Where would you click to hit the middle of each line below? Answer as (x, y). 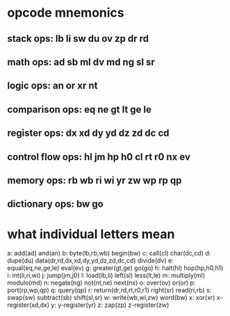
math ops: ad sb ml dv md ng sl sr (81, 62)
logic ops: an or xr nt (52, 86)
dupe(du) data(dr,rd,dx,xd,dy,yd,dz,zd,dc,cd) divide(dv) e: (90, 261)
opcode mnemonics (66, 13)
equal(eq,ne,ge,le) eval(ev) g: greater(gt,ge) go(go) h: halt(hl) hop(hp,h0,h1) (115, 268)
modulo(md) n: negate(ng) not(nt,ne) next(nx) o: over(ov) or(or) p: (101, 283)
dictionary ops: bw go (56, 204)
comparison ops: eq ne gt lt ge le (79, 109)
